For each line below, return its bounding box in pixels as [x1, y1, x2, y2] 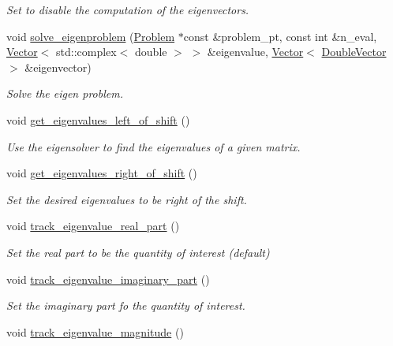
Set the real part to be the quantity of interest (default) [6, 244, 270, 260]
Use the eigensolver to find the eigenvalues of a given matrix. [6, 138, 301, 154]
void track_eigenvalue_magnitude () [6, 323, 184, 340]
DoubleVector [321, 43, 387, 60]
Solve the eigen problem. [6, 85, 123, 102]
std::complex [56, 43, 117, 60]
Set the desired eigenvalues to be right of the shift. [6, 191, 247, 207]
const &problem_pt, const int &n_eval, [183, 28, 377, 44]
